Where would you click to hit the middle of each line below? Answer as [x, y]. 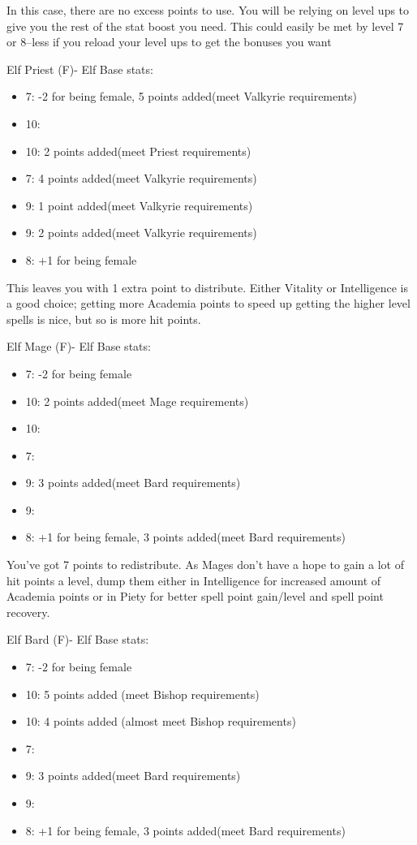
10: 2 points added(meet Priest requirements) [138, 151]
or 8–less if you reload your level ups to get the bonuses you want [169, 42]
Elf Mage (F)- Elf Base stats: [79, 346]
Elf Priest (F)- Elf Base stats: [80, 69]
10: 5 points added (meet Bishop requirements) [142, 694]
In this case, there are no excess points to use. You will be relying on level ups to [208, 10]
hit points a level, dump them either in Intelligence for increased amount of [194, 580]
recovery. [28, 612]
